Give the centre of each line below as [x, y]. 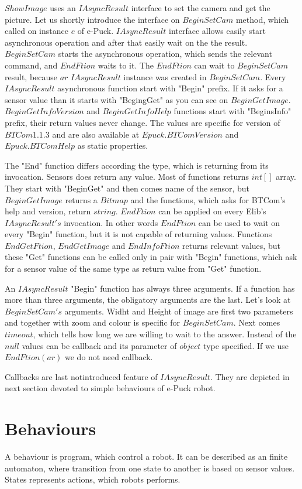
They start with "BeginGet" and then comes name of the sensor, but [127, 188]
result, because [31, 76]
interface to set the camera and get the [201, 8]
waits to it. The [126, 65]
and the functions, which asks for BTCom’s [208, 199]
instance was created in [165, 76]
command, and [31, 65]
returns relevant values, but [231, 245]
